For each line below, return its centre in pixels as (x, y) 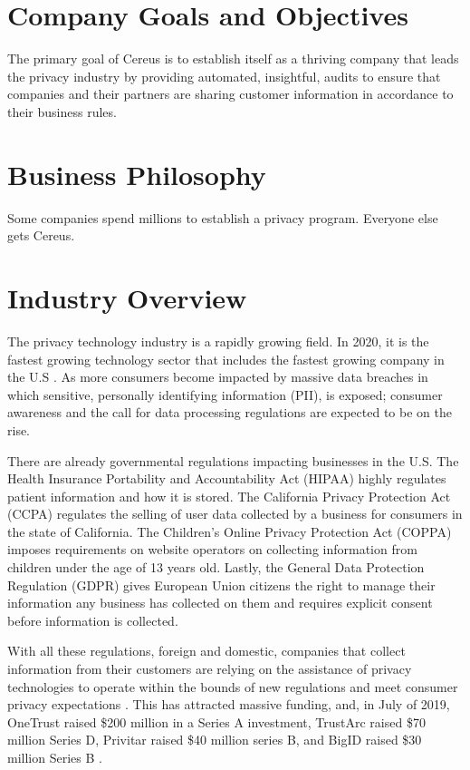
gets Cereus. (41, 235)
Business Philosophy (137, 174)
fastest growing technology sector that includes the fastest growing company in (226, 359)
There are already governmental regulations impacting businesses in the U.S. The (233, 460)
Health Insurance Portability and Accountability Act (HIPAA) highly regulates (227, 478)
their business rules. (62, 111)
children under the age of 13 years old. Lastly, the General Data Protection (216, 567)
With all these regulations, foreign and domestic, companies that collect (206, 651)
